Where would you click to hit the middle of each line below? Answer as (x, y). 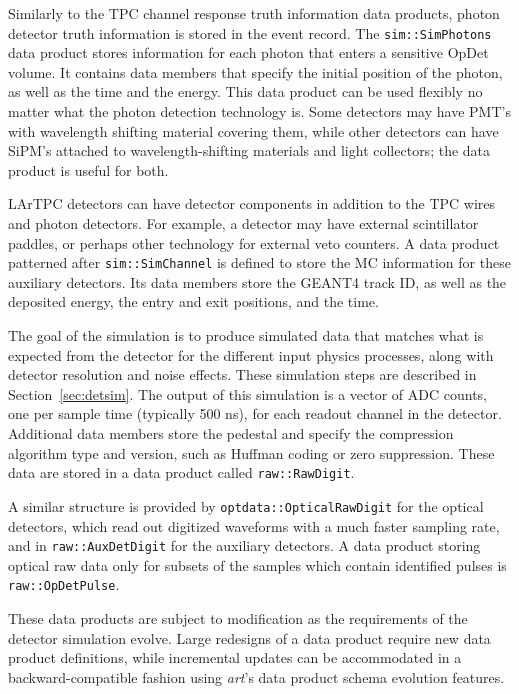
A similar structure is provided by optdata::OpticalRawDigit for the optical (246, 505)
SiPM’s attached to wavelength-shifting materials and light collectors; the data (249, 150)
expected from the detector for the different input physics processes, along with (251, 354)
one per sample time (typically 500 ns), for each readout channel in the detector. (255, 413)
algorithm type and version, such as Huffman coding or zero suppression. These (251, 452)
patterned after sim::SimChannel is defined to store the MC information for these (259, 262)
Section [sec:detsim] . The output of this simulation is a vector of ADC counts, (248, 393)
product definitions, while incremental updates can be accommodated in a (235, 657)
